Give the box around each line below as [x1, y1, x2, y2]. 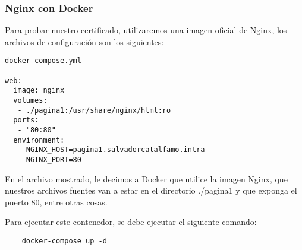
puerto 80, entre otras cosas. [5, 195, 108, 208]
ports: [13, 116, 39, 125]
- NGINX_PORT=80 [17, 155, 81, 164]
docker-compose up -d [21, 237, 107, 245]
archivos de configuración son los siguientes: [5, 35, 164, 48]
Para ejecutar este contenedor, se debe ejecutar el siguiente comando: [5, 216, 257, 228]
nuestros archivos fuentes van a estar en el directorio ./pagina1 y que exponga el [5, 184, 297, 197]
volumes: [13, 96, 48, 105]
